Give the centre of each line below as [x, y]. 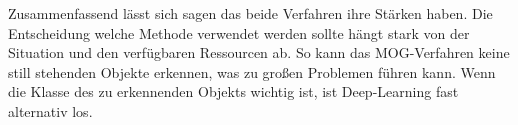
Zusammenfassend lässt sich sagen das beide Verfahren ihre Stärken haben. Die [250, 13]
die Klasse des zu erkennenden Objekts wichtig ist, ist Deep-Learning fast [233, 91]
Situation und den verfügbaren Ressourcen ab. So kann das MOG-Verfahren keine [259, 52]
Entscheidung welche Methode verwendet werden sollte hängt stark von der [239, 32]
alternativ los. [50, 110]
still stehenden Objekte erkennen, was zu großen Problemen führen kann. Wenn [252, 71]
